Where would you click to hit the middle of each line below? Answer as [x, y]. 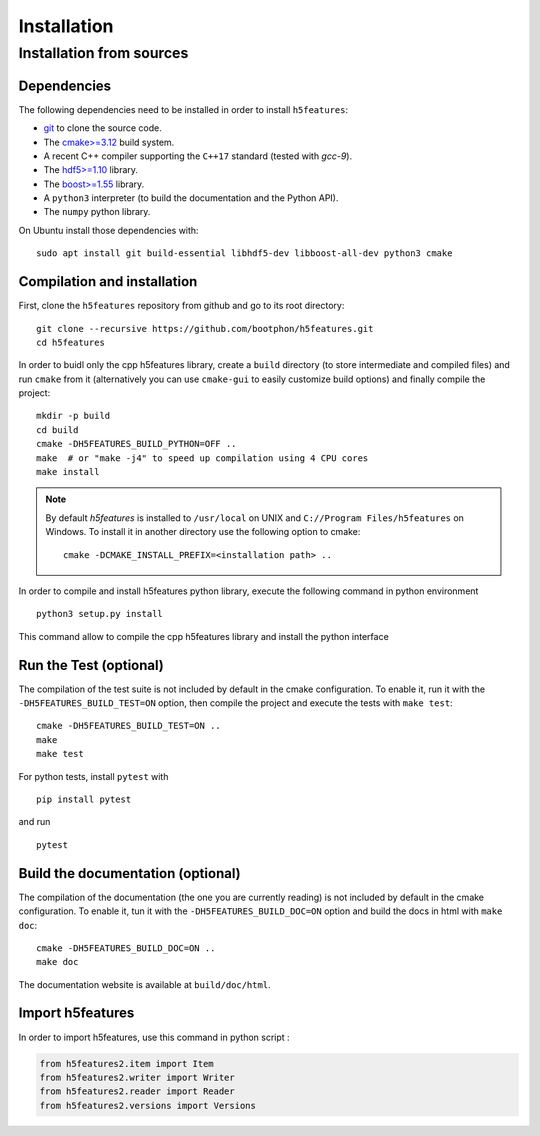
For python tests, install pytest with [93, 776]
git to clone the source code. [102, 128]
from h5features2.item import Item [126, 1063]
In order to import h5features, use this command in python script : [154, 1037]
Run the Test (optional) [91, 665]
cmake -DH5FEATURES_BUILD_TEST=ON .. [129, 726]
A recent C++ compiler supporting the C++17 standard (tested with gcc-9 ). [198, 156]
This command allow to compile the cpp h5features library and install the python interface [203, 636]
